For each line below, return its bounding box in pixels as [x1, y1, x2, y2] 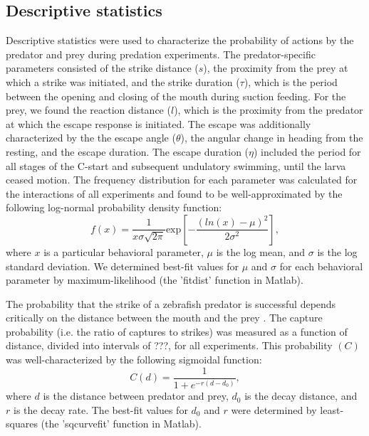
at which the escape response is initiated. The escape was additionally [6, 116, 311, 131]
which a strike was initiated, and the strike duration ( [6, 74, 240, 89]
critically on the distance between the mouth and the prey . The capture [6, 310, 323, 325]
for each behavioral [279, 258, 363, 273]
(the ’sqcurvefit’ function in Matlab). [41, 416, 202, 431]
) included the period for [254, 144, 361, 159]
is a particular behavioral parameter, [43, 244, 204, 259]
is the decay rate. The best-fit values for [13, 402, 188, 417]
